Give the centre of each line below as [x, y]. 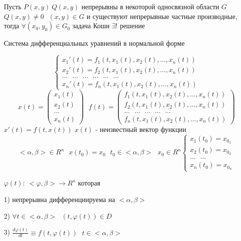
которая [89, 183]
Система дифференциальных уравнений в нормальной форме [94, 43]
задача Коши [91, 26]
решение [132, 26]
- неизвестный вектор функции [141, 129]
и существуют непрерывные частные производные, [162, 16]
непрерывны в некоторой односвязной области [150, 6]
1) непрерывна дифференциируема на [60, 199]
